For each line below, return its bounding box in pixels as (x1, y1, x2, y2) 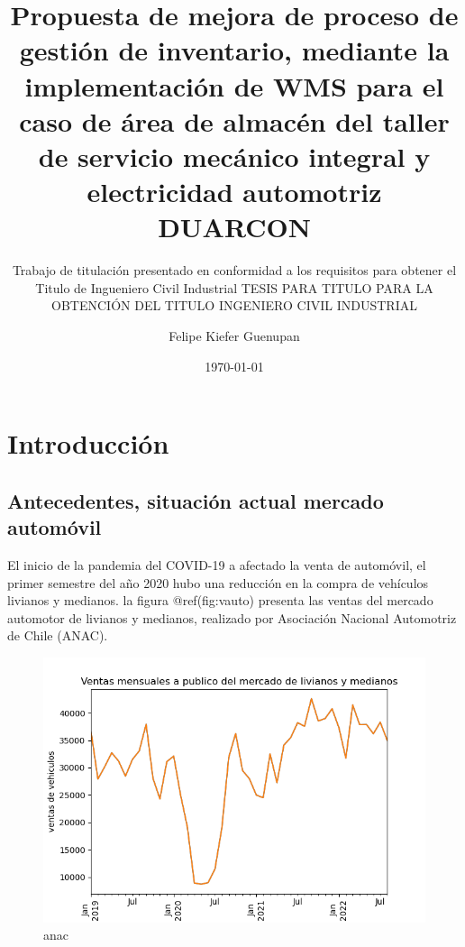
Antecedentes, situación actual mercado (7, 486, 384, 514)
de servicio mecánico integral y (38, 137, 431, 174)
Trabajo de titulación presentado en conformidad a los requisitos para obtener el (12, 261, 457, 280)
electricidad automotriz (87, 173, 382, 210)
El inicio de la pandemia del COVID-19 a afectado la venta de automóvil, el (7, 556, 426, 574)
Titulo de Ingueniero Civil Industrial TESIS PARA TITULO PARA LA (35, 278, 433, 297)
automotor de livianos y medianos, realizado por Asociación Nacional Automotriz (7, 608, 457, 627)
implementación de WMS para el (24, 67, 444, 104)
